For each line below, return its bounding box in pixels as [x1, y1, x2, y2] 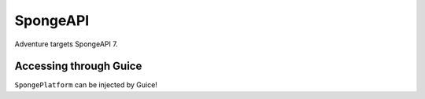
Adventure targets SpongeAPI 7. [14, 39, 118, 49]
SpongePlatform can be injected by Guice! [14, 80, 157, 90]
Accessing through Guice [14, 60, 142, 73]
